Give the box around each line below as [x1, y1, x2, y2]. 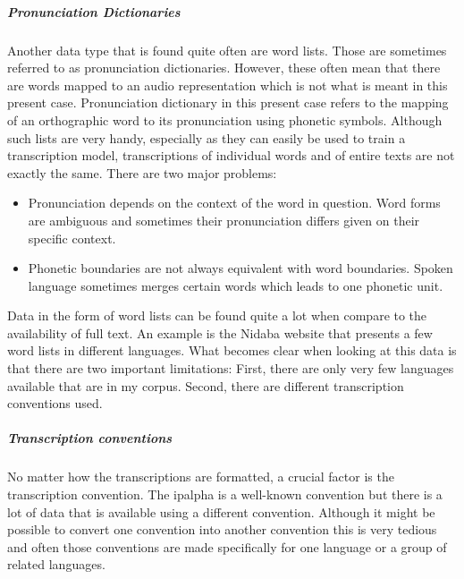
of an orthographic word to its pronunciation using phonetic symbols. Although [7, 110, 443, 129]
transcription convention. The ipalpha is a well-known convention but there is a [7, 485, 443, 503]
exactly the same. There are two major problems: [7, 163, 277, 182]
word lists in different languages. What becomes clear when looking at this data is [7, 341, 457, 360]
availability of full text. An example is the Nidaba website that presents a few [7, 323, 433, 342]
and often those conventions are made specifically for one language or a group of [7, 537, 447, 556]
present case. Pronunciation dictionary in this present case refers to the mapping [7, 93, 449, 112]
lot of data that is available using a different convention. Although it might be [7, 502, 435, 521]
